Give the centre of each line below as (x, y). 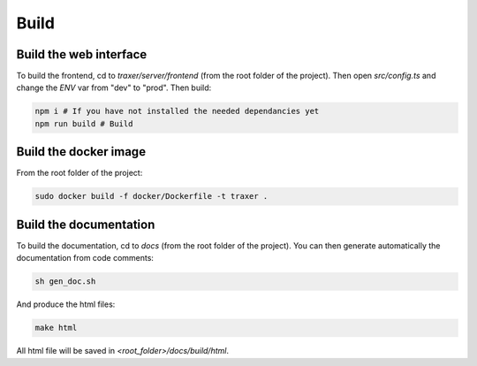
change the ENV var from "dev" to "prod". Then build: (114, 88)
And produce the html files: (66, 304)
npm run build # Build (84, 123)
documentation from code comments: (85, 258)
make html (56, 328)
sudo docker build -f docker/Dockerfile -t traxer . (151, 196)
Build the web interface (82, 54)
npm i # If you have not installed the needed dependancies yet (177, 111)
